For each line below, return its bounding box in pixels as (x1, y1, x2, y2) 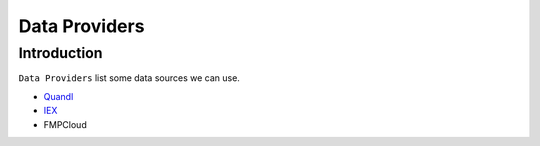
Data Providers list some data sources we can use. (18, 72, 240, 84)
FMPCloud (43, 118, 87, 130)
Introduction (18, 44, 103, 62)
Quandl (43, 90, 74, 102)
